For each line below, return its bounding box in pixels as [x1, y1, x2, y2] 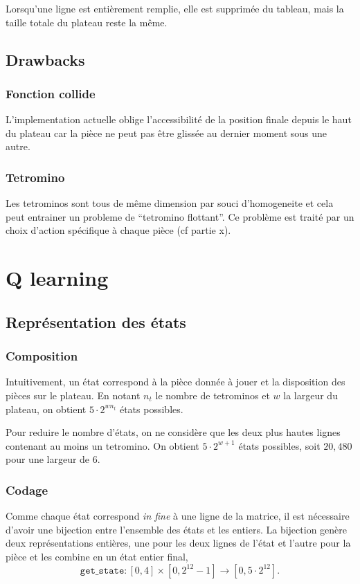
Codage [6, 481, 48, 498]
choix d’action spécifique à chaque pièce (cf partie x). [6, 223, 231, 237]
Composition [6, 347, 78, 365]
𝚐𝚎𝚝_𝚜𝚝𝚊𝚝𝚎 [80, 565, 125, 576]
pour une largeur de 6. [6, 452, 100, 466]
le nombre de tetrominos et [155, 387, 270, 402]
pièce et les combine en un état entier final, [6, 549, 188, 563]
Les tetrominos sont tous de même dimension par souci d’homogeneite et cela [6, 196, 334, 210]
